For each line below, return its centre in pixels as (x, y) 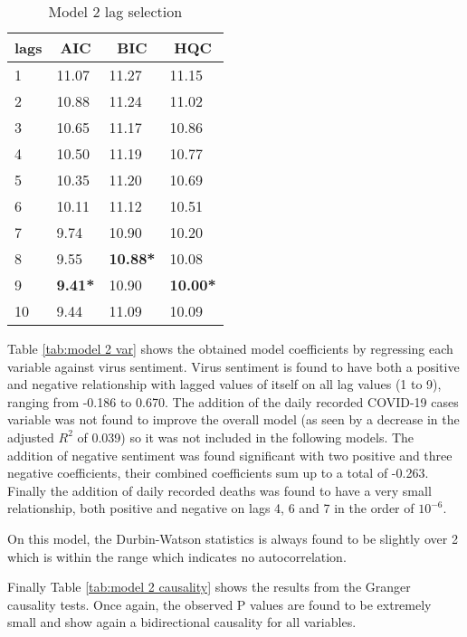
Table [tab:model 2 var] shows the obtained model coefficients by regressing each (230, 348)
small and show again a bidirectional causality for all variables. (182, 622)
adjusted (31, 437)
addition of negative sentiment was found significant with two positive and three (230, 455)
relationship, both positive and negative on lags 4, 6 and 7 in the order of (211, 508)
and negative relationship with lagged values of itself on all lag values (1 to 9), (224, 384)
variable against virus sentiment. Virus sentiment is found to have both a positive (233, 366)
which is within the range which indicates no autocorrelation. (177, 556)
